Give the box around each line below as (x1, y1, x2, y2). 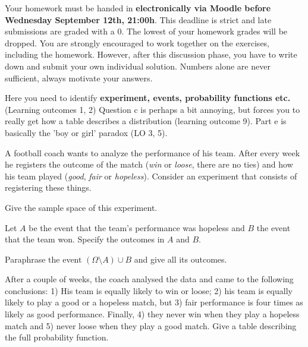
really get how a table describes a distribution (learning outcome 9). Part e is (5, 115, 287, 127)
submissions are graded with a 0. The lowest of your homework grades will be (5, 25, 288, 37)
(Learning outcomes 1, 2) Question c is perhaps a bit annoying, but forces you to (5, 103, 300, 115)
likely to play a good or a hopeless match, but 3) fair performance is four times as (5, 296, 303, 308)
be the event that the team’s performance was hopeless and (29, 221, 245, 234)
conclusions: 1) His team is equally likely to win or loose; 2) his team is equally (5, 284, 293, 296)
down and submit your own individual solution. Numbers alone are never (5, 59, 271, 72)
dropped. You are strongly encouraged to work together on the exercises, (5, 36, 270, 49)
